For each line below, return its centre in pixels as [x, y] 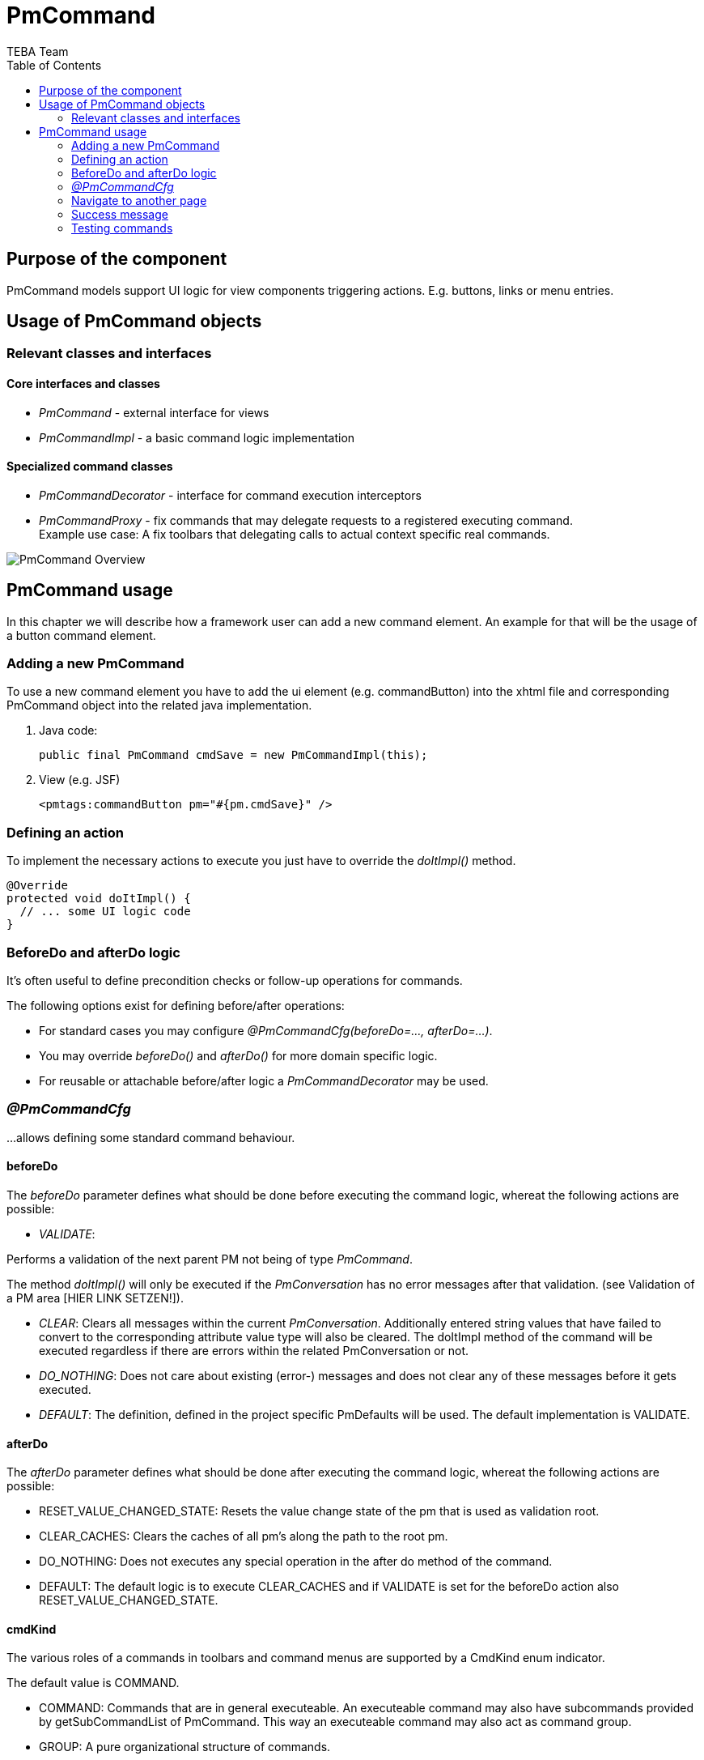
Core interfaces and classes [83, 384]
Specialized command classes [90, 467]
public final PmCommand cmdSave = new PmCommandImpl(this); [233, 755]
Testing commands [122, 228]
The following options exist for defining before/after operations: [176, 1005]
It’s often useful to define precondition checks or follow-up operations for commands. [235, 980]
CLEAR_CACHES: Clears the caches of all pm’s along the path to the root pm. [244, 1536]
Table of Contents [54, 65]
